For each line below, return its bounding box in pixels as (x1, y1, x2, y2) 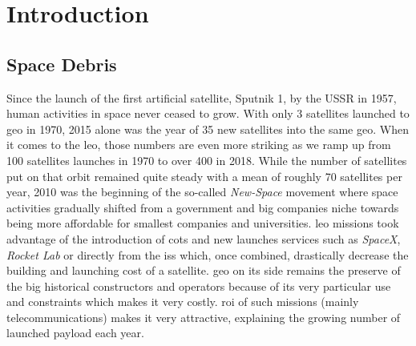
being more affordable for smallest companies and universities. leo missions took (6, 215, 399, 231)
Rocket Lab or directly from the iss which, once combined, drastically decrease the (6, 246, 409, 263)
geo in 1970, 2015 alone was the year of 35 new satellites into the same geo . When (6, 120, 409, 137)
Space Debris (6, 51, 117, 76)
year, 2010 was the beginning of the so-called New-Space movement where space (6, 183, 398, 200)
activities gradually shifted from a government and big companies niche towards (6, 199, 399, 215)
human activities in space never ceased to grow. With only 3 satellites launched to (6, 105, 410, 122)
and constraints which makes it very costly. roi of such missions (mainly (6, 293, 359, 310)
